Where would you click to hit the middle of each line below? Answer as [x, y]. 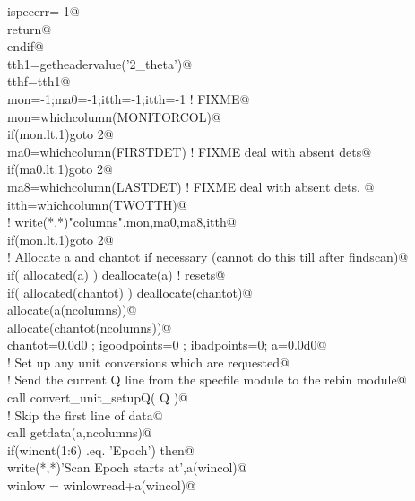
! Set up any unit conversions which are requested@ [148, 362]
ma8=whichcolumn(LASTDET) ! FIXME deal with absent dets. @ [191, 186]
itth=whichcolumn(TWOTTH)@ [97, 204]
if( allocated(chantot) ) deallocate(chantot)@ [130, 292]
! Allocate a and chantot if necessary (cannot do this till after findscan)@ [208, 257]
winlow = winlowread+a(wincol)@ [102, 485]
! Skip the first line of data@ [85, 415]
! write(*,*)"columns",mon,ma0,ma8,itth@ [122, 222]
